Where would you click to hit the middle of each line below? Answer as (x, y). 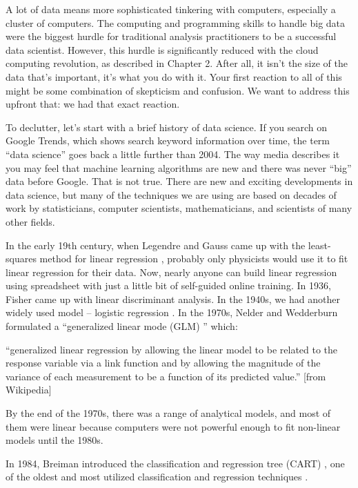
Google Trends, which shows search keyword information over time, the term (168, 140)
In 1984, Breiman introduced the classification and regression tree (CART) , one (175, 463)
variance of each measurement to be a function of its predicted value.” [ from (166, 376)
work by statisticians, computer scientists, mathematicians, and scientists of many (179, 208)
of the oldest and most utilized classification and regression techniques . (157, 477)
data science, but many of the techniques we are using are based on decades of (171, 194)
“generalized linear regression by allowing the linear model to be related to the (172, 349)
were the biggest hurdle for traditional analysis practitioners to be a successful (171, 36)
